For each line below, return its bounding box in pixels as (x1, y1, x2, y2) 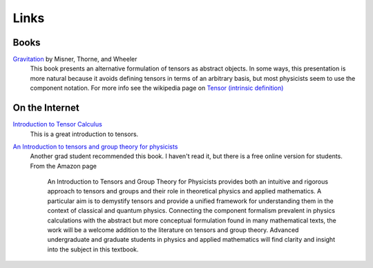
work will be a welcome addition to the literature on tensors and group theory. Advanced (47, 226, 299, 234)
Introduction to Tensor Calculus (12, 120, 103, 128)
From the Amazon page (30, 162, 97, 170)
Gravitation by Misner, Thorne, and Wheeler (12, 55, 137, 64)
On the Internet (12, 102, 79, 114)
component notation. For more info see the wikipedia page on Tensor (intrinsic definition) (30, 84, 284, 93)
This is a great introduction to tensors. (30, 130, 139, 138)
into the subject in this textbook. (47, 245, 139, 253)
